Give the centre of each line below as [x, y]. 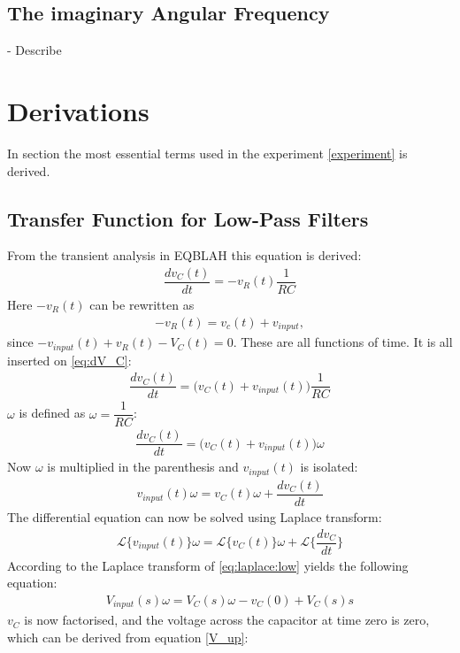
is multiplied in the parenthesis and [143, 467]
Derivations [78, 110]
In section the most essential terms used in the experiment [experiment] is [207, 153]
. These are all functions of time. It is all [343, 342]
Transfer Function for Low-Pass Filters [188, 218]
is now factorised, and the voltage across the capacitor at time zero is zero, [227, 620]
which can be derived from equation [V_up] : [128, 637]
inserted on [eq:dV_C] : [69, 360]
